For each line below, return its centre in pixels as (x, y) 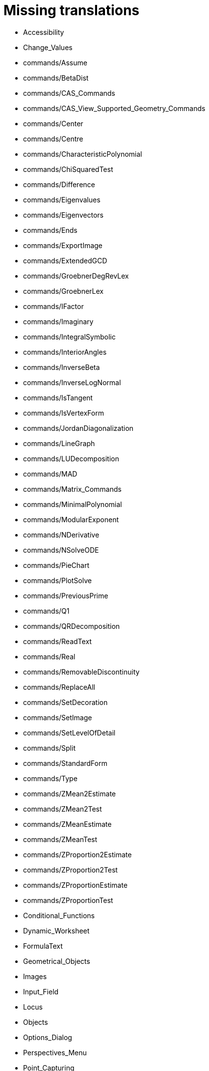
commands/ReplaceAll (59, 687)
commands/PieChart (56, 565)
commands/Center (53, 123)
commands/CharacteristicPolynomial (83, 154)
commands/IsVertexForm (64, 413)
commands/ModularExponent (71, 519)
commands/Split (49, 748)
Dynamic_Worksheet (56, 930)
